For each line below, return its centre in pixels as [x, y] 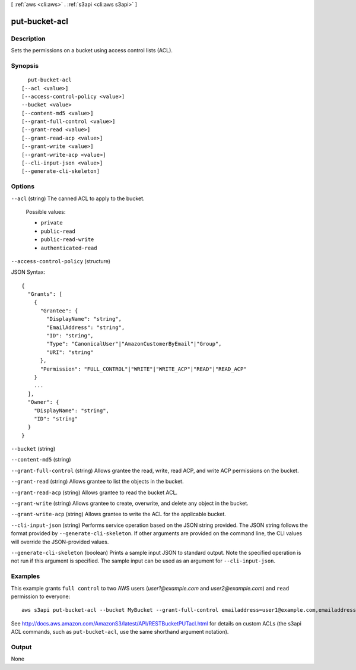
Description [28, 39]
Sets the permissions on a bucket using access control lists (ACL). [92, 50]
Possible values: [46, 211]
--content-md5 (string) [41, 460]
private [52, 223]
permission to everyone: [41, 596]
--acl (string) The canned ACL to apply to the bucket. [78, 198]
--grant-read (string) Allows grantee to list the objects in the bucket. [97, 482]
